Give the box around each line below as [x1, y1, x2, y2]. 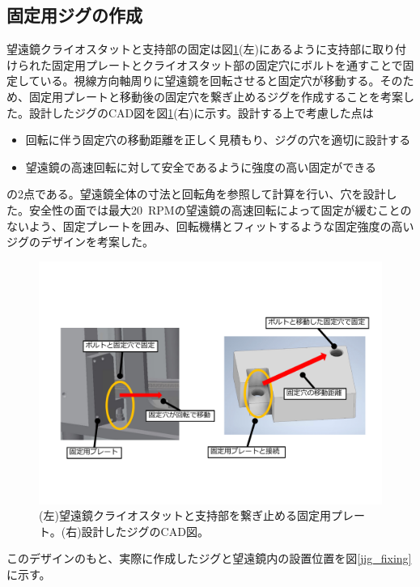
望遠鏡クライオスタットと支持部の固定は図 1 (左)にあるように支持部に [6, 40, 372, 57]
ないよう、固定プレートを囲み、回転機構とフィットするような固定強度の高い [6, 217, 414, 234]
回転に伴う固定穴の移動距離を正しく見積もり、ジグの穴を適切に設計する [25, 131, 411, 148]
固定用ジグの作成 [6, 2, 142, 28]
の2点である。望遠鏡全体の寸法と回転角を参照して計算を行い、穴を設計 [6, 185, 386, 202]
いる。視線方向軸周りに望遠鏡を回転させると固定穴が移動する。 [40, 72, 380, 89]
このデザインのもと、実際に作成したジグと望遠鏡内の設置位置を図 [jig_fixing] [6, 550, 412, 567]
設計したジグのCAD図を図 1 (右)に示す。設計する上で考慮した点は [28, 104, 374, 121]
